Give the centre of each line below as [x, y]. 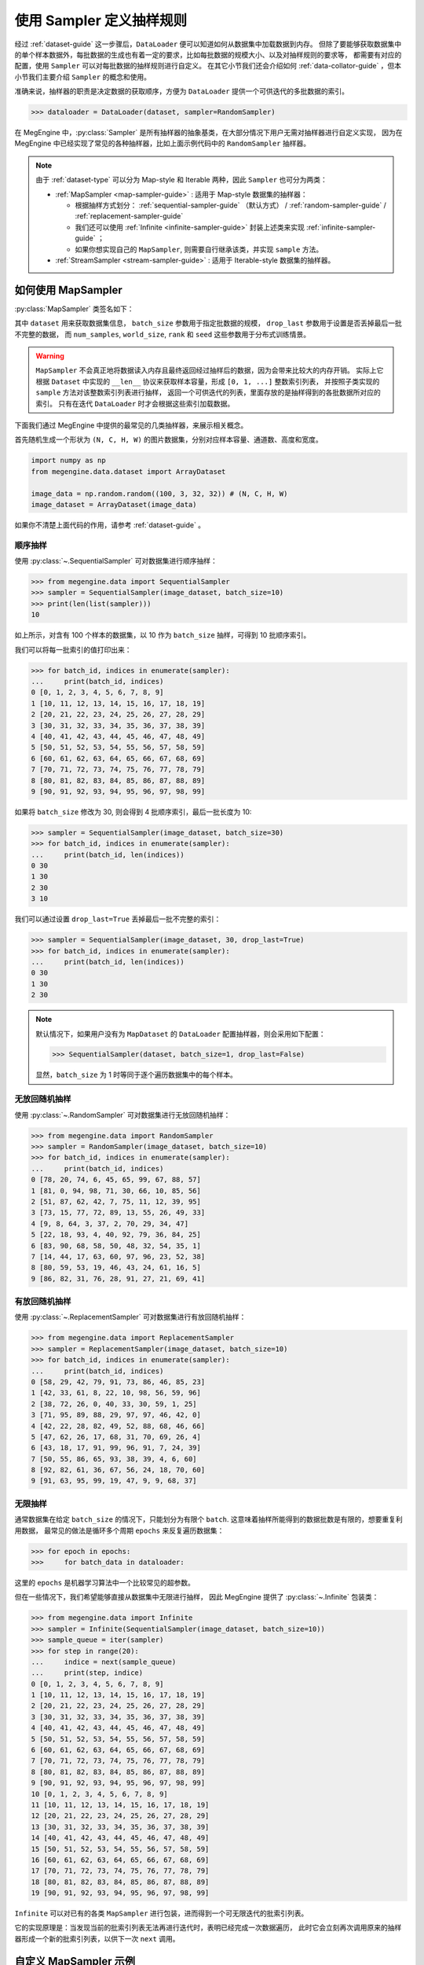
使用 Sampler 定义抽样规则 [101, 20]
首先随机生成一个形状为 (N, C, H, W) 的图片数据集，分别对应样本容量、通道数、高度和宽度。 [169, 439]
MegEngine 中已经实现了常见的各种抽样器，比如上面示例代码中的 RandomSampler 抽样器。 [162, 143]
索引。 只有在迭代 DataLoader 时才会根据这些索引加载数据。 [135, 403]
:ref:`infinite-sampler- [341, 227]
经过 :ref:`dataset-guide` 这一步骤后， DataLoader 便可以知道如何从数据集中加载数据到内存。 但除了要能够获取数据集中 [208, 44]
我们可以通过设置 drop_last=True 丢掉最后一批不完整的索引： [118, 919]
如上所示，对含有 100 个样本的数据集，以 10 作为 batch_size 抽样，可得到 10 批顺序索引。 [163, 635]
